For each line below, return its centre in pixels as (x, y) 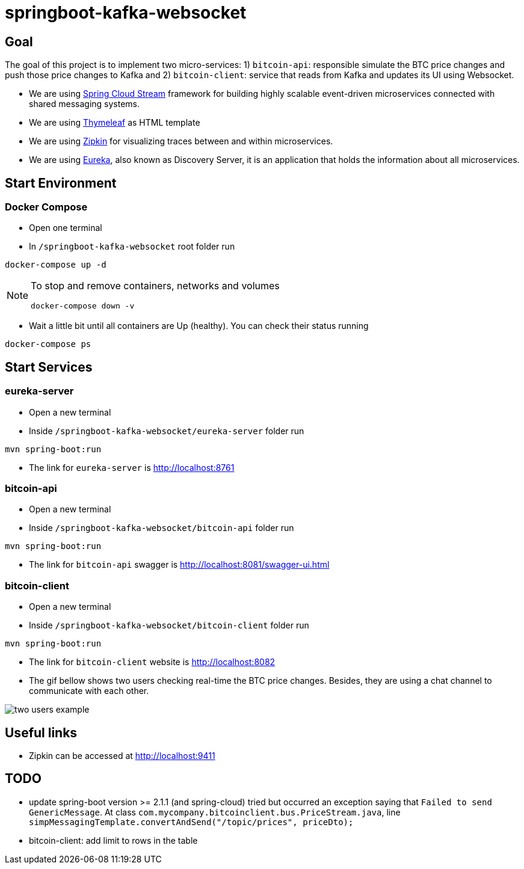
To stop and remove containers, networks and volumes (155, 286)
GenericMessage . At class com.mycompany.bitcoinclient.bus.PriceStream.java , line (215, 812)
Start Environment (61, 183)
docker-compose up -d (56, 265)
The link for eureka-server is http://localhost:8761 (132, 467)
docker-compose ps (48, 344)
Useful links (41, 732)
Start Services (49, 367)
